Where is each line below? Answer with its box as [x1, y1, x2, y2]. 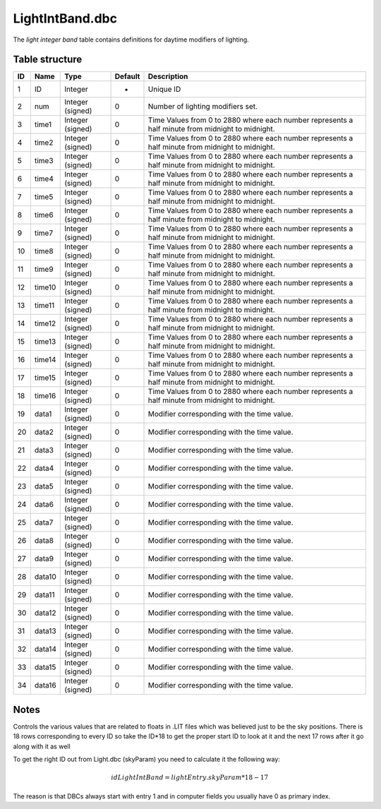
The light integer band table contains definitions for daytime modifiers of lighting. [13, 35, 250, 44]
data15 [34, 662, 56, 672]
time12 [34, 318, 56, 328]
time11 [34, 301, 55, 311]
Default [114, 71, 140, 81]
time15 [34, 373, 56, 383]
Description [147, 71, 188, 81]
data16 [34, 681, 56, 690]
